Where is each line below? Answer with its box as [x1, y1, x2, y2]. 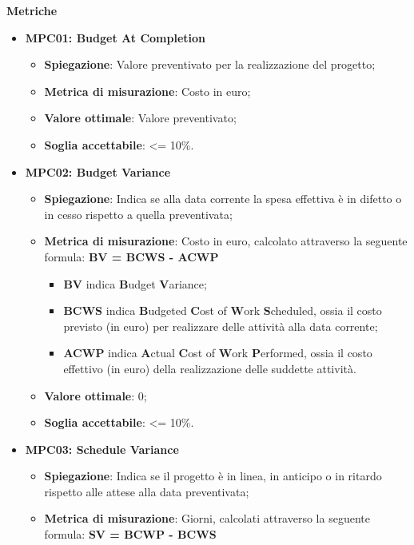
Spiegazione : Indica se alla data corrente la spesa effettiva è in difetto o [44, 190, 402, 207]
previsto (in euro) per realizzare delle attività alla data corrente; [63, 317, 378, 334]
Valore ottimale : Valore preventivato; [44, 109, 237, 126]
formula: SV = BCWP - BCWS [44, 526, 217, 543]
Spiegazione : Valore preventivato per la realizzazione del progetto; [44, 56, 376, 73]
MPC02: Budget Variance [25, 163, 171, 180]
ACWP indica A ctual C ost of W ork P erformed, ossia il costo [63, 344, 372, 361]
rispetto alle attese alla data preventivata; [44, 483, 249, 499]
